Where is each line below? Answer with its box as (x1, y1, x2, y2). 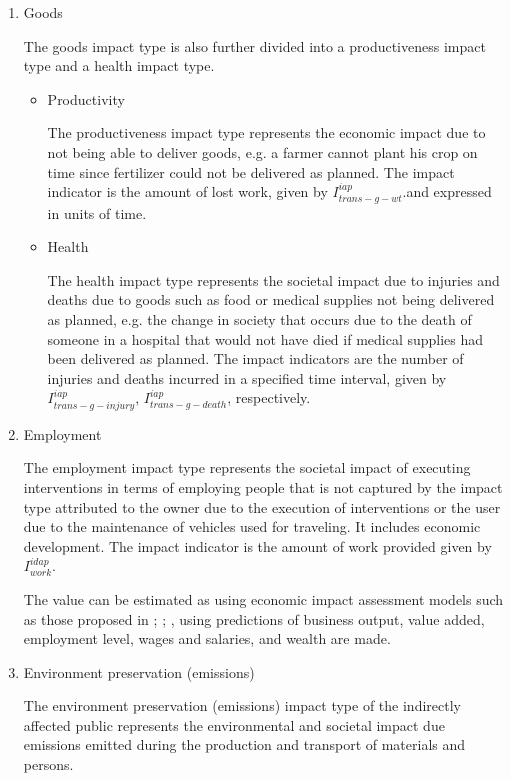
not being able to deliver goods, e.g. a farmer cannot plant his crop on (47, 141, 478, 162)
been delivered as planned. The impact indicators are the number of (47, 348, 464, 369)
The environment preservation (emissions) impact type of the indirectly (23, 695, 461, 716)
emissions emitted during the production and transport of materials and (23, 734, 466, 755)
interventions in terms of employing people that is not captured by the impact (23, 476, 503, 497)
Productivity (47, 88, 125, 109)
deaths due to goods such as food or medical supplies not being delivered (47, 289, 495, 310)
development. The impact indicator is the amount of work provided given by (23, 535, 492, 556)
